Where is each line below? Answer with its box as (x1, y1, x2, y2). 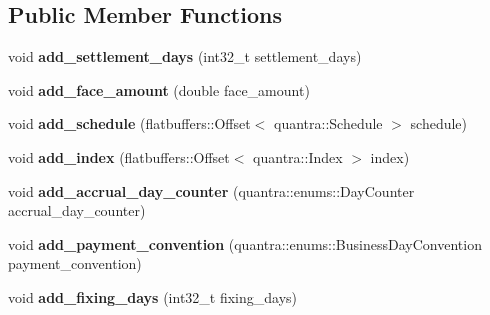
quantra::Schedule (273, 113, 383, 134)
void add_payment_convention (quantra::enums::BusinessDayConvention (8, 233, 482, 254)
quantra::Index (253, 146, 343, 167)
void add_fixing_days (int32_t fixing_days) (8, 286, 298, 307)
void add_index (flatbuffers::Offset (8, 146, 230, 167)
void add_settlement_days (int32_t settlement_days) (8, 46, 362, 67)
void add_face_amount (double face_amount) (8, 79, 310, 100)
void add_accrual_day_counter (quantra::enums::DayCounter (8, 180, 415, 201)
